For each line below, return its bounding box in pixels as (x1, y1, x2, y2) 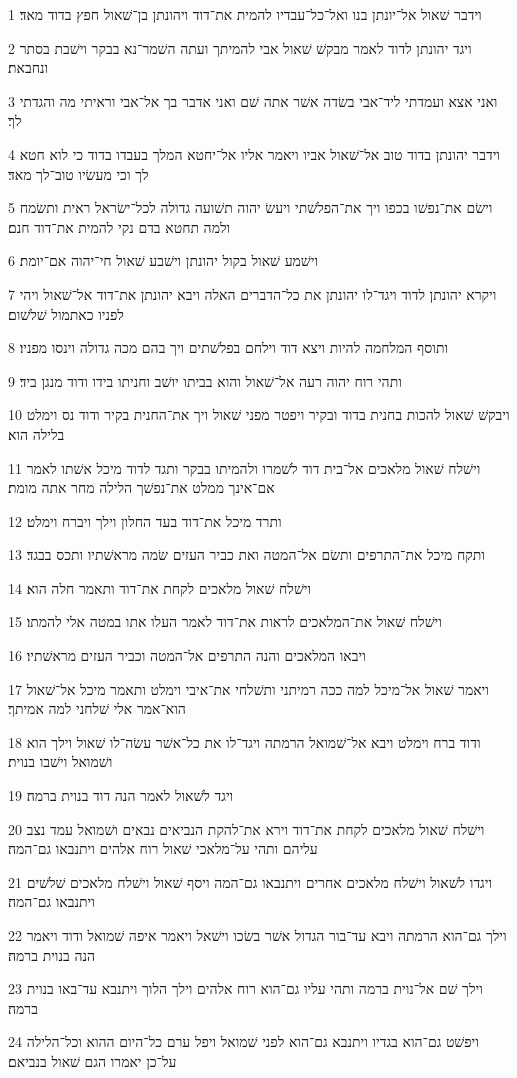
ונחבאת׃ (8, 57, 49, 78)
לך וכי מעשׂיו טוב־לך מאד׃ (8, 163, 149, 184)
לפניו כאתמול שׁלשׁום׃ (8, 303, 124, 324)
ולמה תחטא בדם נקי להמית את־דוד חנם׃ (8, 216, 231, 237)
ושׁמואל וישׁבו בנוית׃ (8, 751, 113, 772)
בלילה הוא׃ (8, 423, 65, 444)
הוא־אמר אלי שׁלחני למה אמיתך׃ (8, 698, 186, 719)
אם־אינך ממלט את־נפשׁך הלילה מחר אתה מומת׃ (8, 477, 275, 498)
